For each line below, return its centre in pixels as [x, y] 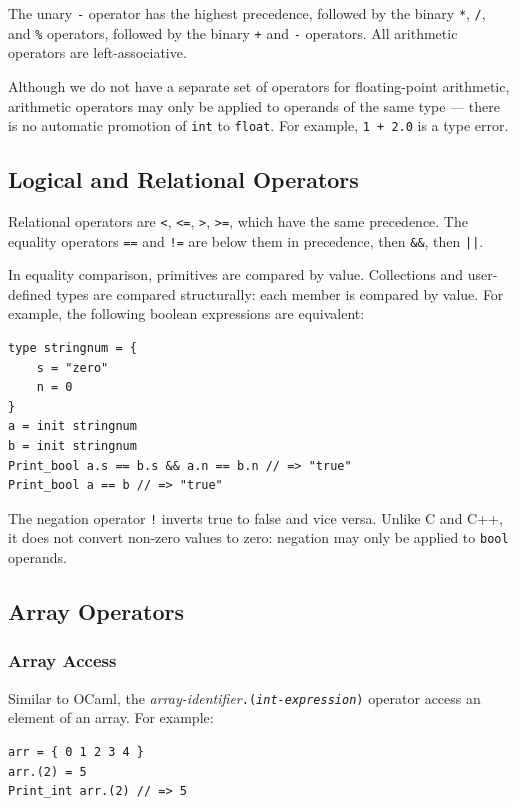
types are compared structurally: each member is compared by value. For [280, 293]
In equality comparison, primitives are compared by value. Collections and [235, 274]
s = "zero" [72, 367]
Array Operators [96, 611]
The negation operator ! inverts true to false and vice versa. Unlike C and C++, [255, 517]
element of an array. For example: [111, 717]
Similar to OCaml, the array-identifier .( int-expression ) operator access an [244, 697]
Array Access [62, 660]
